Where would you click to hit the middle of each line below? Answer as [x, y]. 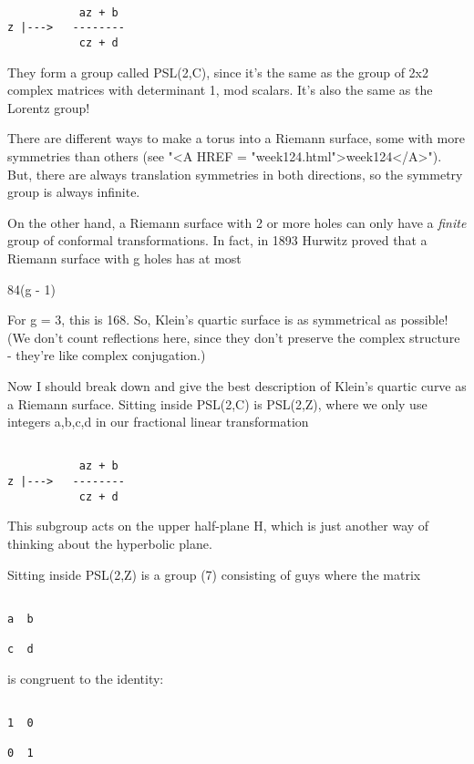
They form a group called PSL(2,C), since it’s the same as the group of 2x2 [218, 72]
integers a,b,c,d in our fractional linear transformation [158, 422]
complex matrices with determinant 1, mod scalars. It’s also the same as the [220, 90]
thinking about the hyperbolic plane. [110, 543]
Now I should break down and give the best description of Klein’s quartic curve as [237, 385]
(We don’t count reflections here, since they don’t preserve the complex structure [234, 337]
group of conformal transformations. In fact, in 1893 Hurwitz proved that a [217, 240]
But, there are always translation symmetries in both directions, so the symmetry [235, 174]
